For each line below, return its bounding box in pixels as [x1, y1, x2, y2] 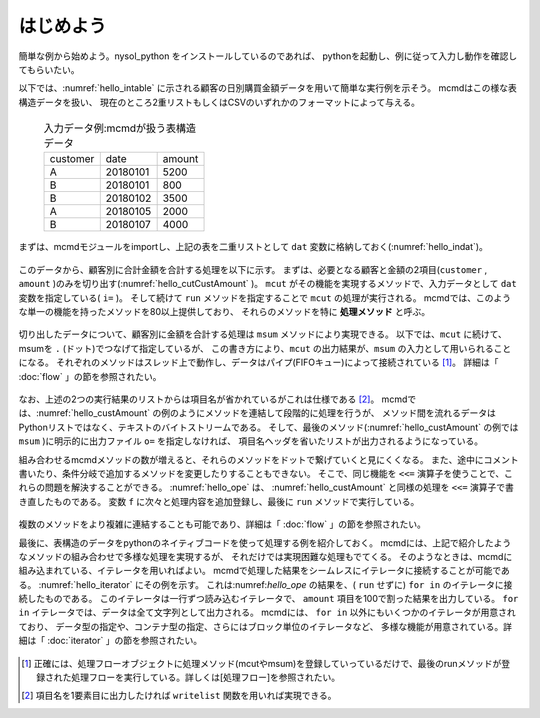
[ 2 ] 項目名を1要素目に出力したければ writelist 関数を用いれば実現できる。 [21, 690, 337, 702]
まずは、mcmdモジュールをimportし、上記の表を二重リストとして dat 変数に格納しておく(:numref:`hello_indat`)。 [18, 241, 489, 253]
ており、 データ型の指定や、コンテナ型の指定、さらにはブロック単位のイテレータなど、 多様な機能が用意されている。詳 [18, 620, 513, 632]
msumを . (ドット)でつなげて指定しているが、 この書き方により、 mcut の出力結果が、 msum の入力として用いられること [18, 342, 512, 354]
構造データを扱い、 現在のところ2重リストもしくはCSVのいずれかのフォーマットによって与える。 [18, 96, 420, 108]
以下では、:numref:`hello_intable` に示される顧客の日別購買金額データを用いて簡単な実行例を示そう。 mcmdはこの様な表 [18, 82, 517, 94]
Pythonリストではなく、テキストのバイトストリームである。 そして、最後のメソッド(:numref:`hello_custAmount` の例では [18, 421, 519, 433]
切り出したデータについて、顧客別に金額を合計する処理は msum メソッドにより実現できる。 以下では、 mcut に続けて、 [18, 328, 507, 340]
